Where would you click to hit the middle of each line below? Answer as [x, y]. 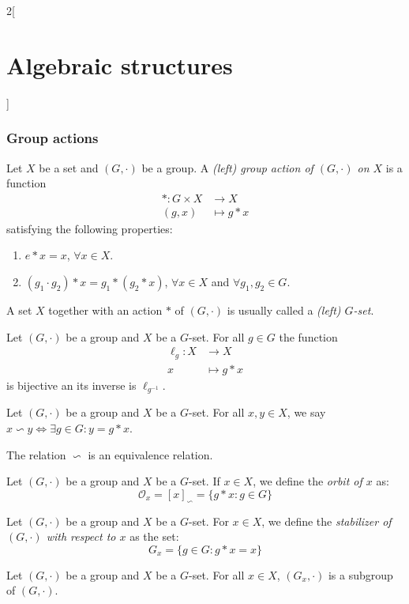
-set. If [204, 481]
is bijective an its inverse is [71, 385]
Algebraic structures [120, 64]
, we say [306, 412]
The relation [36, 454]
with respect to [81, 536]
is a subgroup [360, 574]
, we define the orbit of [308, 481]
